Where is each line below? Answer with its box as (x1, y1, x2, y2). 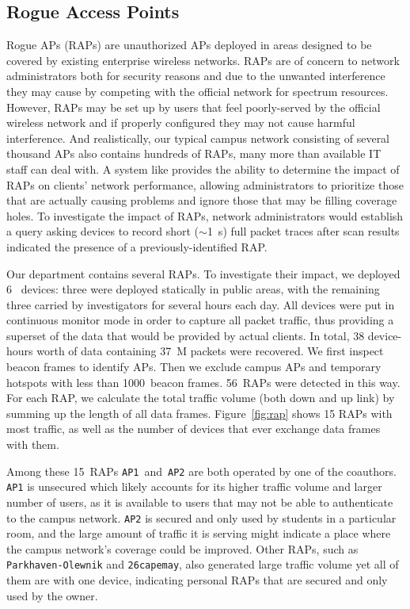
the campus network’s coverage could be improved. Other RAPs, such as (6, 540, 359, 557)
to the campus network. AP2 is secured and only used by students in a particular (6, 509, 397, 526)
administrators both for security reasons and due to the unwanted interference (6, 67, 385, 84)
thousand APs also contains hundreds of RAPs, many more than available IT (6, 145, 382, 162)
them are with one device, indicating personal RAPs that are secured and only (6, 572, 388, 588)
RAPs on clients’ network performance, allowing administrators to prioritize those (6, 176, 404, 193)
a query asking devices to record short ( (6, 223, 199, 239)
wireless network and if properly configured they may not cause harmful (6, 114, 355, 131)
